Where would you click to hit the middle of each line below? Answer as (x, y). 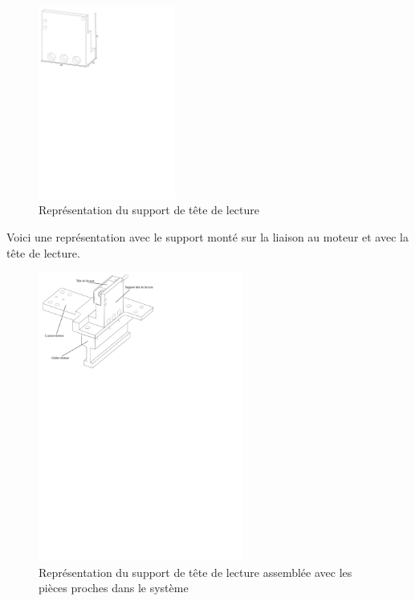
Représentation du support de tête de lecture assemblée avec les (195, 572)
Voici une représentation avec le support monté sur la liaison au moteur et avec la (207, 237)
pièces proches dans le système (114, 588)
